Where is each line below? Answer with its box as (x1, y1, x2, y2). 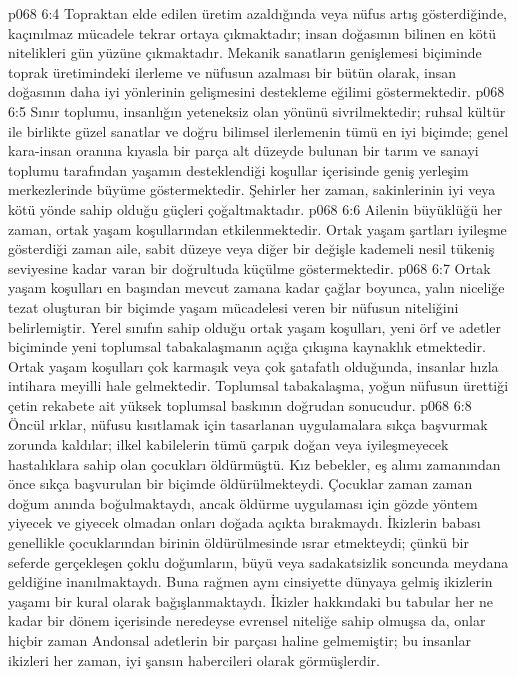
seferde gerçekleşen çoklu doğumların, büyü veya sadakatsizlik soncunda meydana (8, 551, 509, 572)
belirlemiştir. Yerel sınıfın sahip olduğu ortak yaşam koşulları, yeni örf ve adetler (8, 316, 502, 337)
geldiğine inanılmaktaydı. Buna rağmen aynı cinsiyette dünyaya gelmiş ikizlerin (8, 571, 493, 592)
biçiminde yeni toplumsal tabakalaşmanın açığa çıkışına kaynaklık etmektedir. (8, 336, 486, 357)
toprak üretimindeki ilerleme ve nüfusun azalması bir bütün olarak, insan (8, 61, 457, 82)
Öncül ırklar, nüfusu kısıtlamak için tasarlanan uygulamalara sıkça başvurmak (8, 414, 488, 435)
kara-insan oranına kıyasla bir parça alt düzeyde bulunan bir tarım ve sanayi (8, 140, 479, 161)
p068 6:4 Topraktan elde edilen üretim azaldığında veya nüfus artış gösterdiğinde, (8, 3, 507, 23)
